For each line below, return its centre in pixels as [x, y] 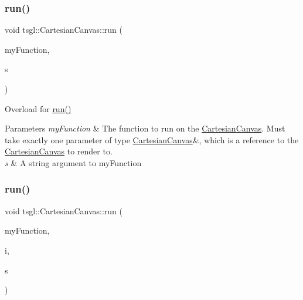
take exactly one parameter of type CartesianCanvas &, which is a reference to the [152, 139]
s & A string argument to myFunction [73, 162]
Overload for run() [38, 108]
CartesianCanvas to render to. [59, 151]
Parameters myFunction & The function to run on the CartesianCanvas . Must [145, 128]
